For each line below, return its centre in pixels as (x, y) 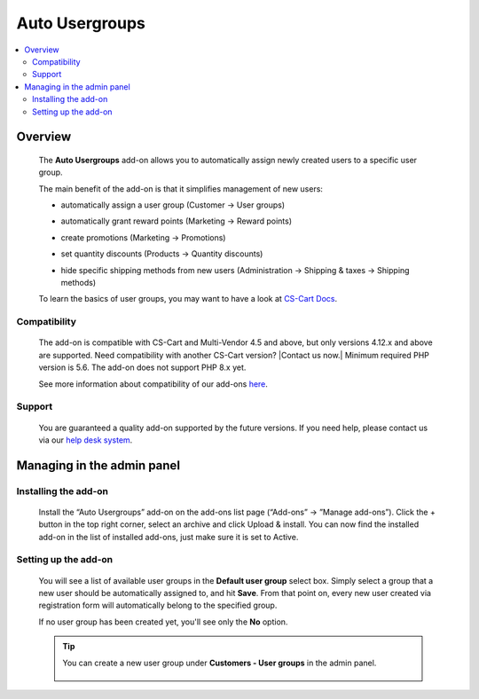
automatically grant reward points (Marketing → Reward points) (177, 221)
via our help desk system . (86, 440)
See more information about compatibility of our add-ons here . (153, 384)
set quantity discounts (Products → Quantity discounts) (162, 254)
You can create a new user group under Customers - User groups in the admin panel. (220, 663)
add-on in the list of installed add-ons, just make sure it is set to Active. (169, 537)
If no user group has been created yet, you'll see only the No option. (163, 622)
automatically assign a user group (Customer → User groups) (173, 205)
